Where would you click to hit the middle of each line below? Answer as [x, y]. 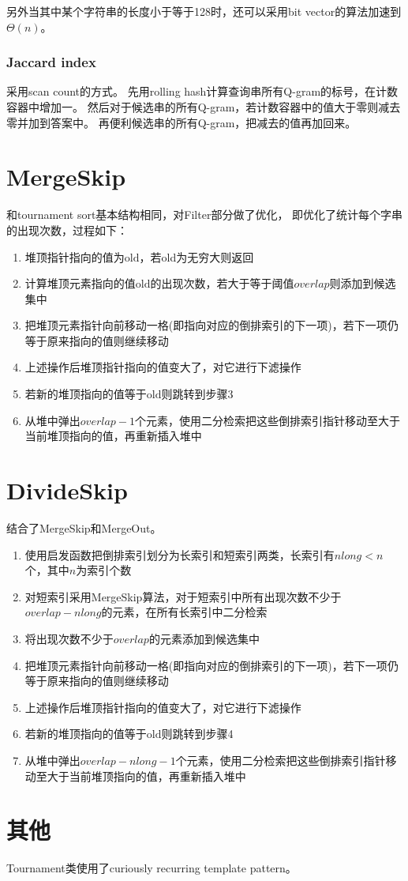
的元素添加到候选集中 [204, 638]
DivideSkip [67, 490]
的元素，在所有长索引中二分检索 [184, 612]
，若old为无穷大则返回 [197, 256]
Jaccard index [51, 62]
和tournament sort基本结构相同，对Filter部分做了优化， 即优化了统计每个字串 [205, 215]
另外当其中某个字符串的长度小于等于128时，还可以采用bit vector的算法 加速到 [204, 11]
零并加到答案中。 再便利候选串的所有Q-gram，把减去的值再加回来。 [182, 122]
